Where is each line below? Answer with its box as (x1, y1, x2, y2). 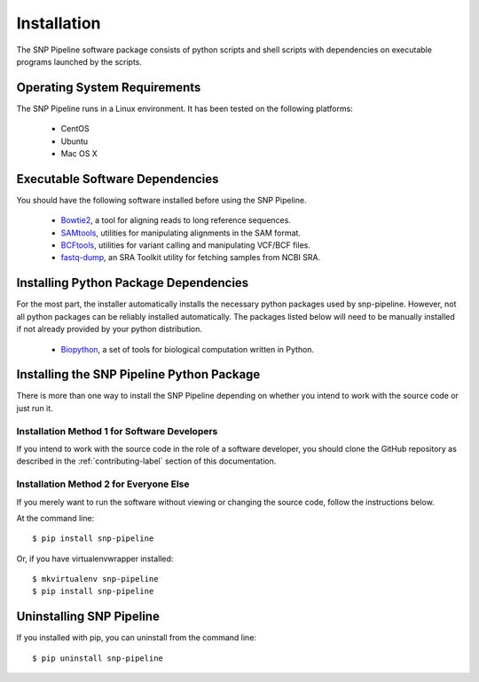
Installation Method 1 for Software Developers (16, 424, 218, 437)
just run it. (16, 402, 53, 413)
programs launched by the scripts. (16, 56, 142, 67)
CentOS (60, 123, 90, 134)
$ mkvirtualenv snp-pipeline (32, 574, 159, 584)
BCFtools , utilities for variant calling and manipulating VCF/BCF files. (60, 240, 310, 250)
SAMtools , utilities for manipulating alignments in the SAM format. (60, 227, 302, 238)
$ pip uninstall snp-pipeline (32, 653, 164, 663)
